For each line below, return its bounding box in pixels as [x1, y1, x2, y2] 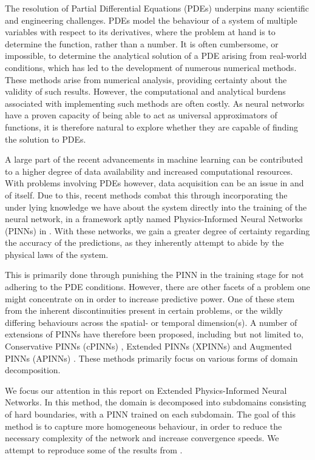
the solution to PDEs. [5, 132, 86, 145]
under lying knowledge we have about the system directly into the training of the [5, 200, 307, 213]
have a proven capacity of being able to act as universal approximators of [5, 109, 277, 121]
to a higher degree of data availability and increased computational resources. [5, 164, 293, 177]
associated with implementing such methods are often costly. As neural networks [5, 96, 305, 109]
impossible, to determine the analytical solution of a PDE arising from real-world [5, 49, 307, 62]
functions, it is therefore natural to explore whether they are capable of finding [5, 120, 299, 133]
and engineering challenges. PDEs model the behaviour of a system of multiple [5, 13, 297, 26]
